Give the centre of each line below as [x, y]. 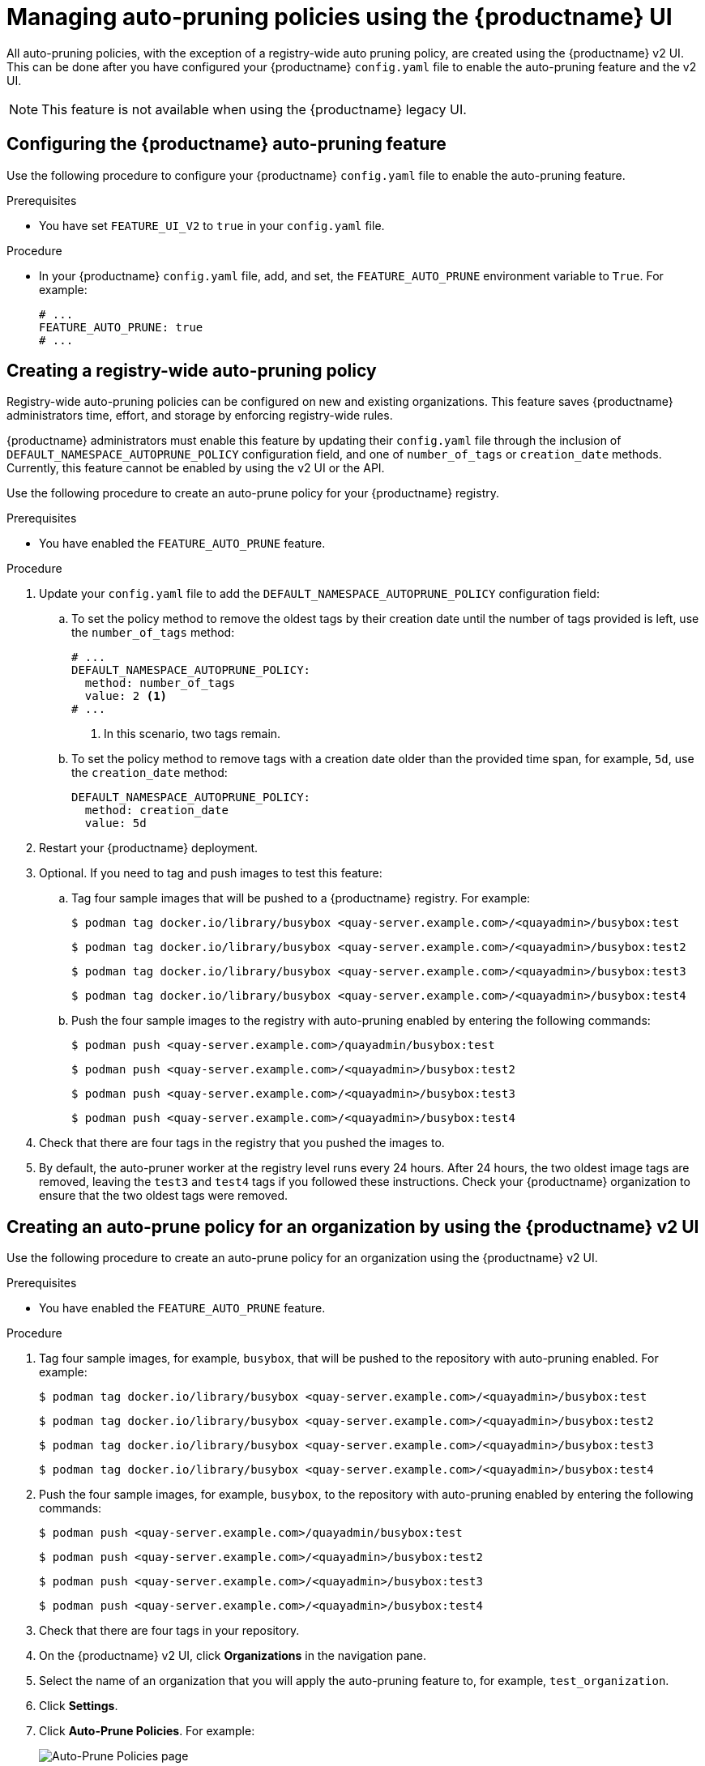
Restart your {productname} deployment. [149, 848]
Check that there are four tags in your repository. [169, 1631]
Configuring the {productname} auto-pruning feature [226, 144]
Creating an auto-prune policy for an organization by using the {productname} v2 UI [353, 1226]
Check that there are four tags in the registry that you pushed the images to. [242, 1143]
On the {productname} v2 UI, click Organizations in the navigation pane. [233, 1656]
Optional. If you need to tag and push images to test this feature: [211, 873]
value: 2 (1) [126, 696]
